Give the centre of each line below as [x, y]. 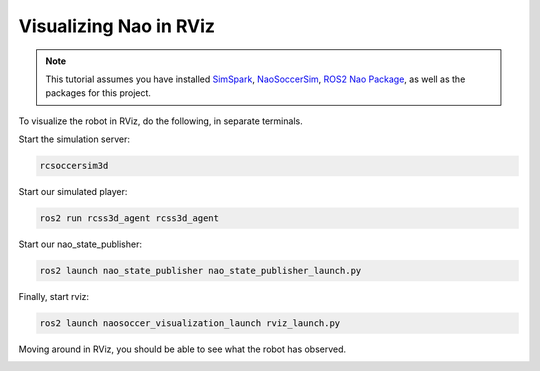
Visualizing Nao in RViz [116, 26]
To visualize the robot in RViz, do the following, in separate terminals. [161, 121]
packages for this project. [98, 93]
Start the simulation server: [74, 139]
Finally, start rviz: [54, 297]
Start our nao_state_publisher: [80, 244]
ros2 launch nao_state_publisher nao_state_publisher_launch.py [200, 271]
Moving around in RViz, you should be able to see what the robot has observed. [182, 349]
